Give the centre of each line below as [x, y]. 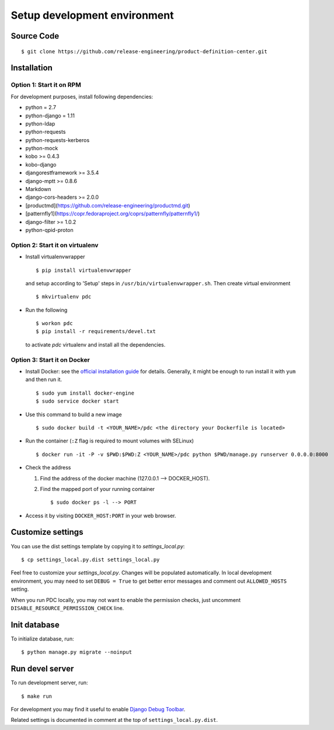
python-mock [42, 148]
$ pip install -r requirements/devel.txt [96, 331]
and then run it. [44, 379]
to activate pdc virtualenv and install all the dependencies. [95, 344]
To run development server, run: [49, 683]
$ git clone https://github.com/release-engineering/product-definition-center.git [145, 51]
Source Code [35, 36]
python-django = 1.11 [50, 115]
